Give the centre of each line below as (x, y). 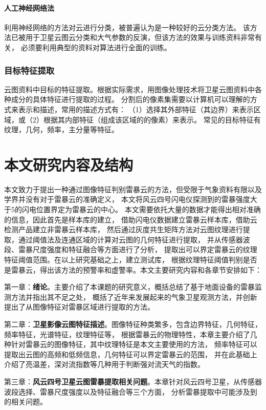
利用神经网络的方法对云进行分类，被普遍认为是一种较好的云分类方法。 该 (127, 27)
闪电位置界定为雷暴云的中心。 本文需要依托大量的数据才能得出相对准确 (141, 209)
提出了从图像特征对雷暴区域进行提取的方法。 (79, 307)
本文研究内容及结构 (69, 164)
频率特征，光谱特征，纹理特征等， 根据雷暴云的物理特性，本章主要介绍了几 (131, 334)
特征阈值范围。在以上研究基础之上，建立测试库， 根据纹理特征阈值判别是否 (131, 260)
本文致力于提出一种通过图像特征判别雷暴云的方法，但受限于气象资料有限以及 (133, 189)
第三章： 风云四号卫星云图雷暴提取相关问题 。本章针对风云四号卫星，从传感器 (133, 381)
